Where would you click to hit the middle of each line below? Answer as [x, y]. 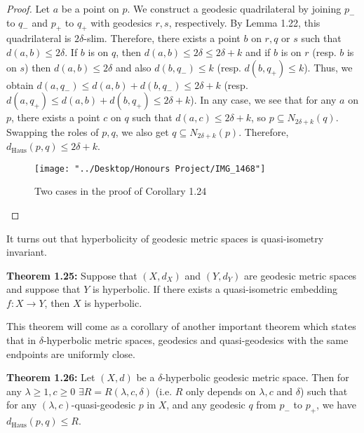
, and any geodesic [206, 405]
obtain [20, 84]
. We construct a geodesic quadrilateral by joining [234, 8]
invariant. [27, 252]
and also [133, 67]
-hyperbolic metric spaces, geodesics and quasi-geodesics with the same [196, 340]
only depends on [221, 391]
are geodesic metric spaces [301, 275]
